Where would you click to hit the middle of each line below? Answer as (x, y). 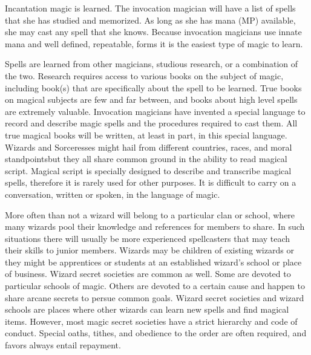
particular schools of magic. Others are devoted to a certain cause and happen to (155, 286)
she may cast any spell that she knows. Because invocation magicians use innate (153, 32)
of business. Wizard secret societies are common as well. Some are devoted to (148, 274)
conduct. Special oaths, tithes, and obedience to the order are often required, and (156, 333)
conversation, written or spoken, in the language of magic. (113, 194)
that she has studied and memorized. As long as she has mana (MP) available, (150, 20)
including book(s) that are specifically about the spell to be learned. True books (153, 87)
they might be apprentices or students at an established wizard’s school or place (153, 262)
